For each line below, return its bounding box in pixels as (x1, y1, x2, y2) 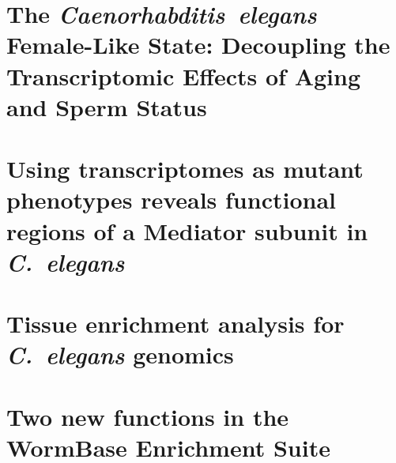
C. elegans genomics (6, 338, 234, 371)
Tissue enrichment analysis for (6, 307, 345, 340)
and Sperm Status (6, 90, 207, 122)
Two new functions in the (6, 400, 289, 432)
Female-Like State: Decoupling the (6, 28, 390, 61)
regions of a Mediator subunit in (6, 214, 368, 247)
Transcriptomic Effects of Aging (6, 59, 361, 92)
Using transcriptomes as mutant (6, 152, 364, 185)
